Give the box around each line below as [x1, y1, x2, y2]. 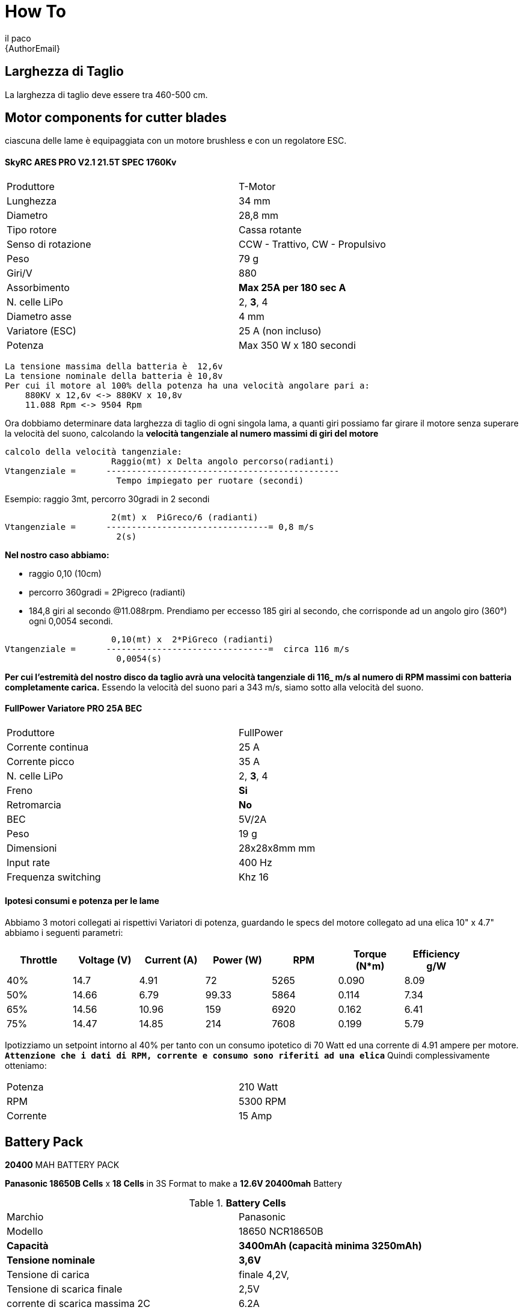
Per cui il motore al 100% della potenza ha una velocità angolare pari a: [5, 380, 370, 390]
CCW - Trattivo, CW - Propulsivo [239, 238, 386, 250]
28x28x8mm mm [239, 841, 316, 854]
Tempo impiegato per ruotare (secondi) [116, 475, 304, 485]
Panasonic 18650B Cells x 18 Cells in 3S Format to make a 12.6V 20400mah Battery [5, 1178, 342, 1189]
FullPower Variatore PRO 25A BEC [5, 703, 142, 714]
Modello [7, 1225, 43, 1237]
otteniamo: [5, 1060, 47, 1071]
